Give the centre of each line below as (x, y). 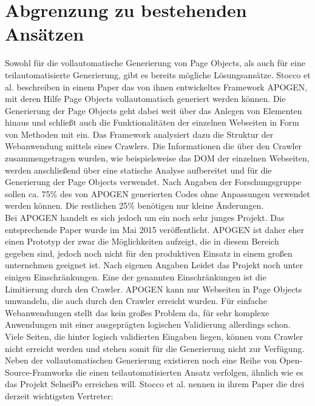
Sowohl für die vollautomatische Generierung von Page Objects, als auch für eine (155, 63)
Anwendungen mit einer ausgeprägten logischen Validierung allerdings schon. (148, 324)
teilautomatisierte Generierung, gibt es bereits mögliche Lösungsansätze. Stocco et (158, 74)
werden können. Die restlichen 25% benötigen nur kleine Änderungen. (134, 205)
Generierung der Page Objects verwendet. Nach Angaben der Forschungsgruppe (153, 182)
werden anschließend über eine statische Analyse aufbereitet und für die (138, 170)
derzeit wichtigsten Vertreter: (59, 395)
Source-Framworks (39, 372)
